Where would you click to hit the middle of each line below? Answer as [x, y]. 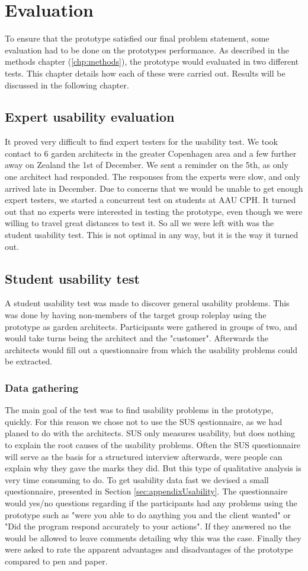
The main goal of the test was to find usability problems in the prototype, [139, 410]
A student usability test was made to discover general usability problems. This [147, 303]
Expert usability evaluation [90, 117]
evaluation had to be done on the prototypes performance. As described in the [147, 50]
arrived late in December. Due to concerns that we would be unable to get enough [154, 188]
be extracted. [29, 361]
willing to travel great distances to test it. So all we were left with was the [139, 223]
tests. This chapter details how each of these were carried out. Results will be [145, 73]
